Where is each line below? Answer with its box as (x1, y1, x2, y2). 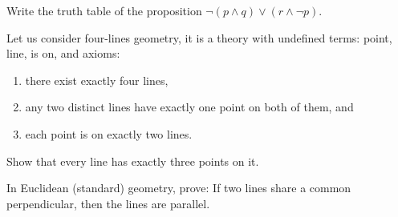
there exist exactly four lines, (25, 71, 169, 88)
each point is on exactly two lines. (25, 125, 193, 142)
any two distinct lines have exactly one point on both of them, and (25, 98, 354, 115)
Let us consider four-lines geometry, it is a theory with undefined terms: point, (6, 29, 392, 46)
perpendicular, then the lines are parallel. (6, 195, 210, 211)
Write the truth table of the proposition (6, 2, 202, 18)
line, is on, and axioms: (6, 45, 120, 62)
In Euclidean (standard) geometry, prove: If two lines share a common (6, 179, 351, 196)
